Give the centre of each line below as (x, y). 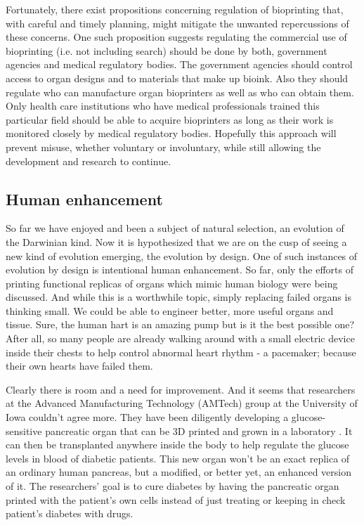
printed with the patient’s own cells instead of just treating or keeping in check (176, 499)
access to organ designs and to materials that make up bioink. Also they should (177, 78)
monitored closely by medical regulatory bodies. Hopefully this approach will (171, 133)
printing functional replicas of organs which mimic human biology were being (172, 283)
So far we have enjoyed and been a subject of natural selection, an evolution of (175, 228)
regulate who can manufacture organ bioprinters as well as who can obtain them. (180, 92)
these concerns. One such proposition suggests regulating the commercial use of (176, 37)
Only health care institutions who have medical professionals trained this (163, 106)
